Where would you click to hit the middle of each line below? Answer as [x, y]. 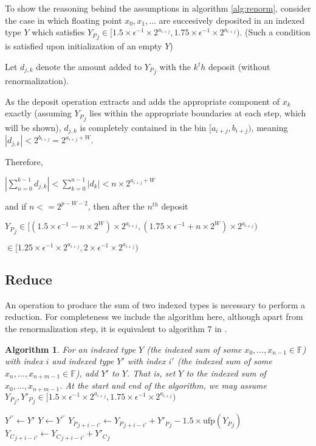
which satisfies [58, 32]
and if [16, 206]
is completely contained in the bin [143, 127]
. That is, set [151, 373]
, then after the [116, 206]
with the [175, 67]
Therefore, [24, 162]
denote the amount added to [89, 67]
